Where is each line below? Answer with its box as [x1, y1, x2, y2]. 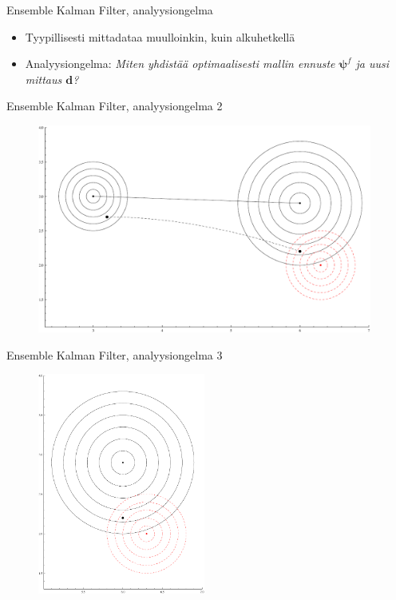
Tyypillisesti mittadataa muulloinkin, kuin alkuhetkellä [25, 28, 295, 45]
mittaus [25, 70, 62, 87]
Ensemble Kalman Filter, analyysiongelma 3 [6, 346, 223, 363]
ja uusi [355, 55, 390, 72]
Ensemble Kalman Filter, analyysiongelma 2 [6, 97, 223, 114]
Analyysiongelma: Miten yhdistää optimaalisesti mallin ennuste [25, 55, 335, 72]
